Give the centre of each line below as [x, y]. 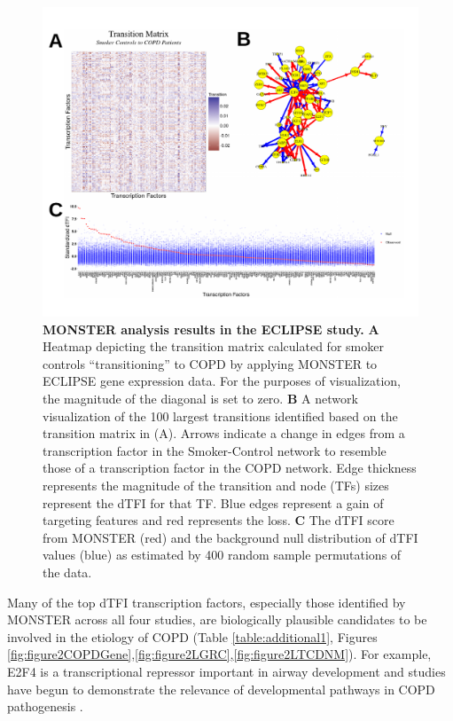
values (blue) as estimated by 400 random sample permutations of [222, 555]
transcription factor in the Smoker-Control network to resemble [215, 450]
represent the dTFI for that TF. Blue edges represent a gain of [213, 502]
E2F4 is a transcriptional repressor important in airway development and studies [226, 671]
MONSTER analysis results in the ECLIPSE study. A [211, 329]
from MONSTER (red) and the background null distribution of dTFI [230, 537]
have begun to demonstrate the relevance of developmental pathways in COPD [221, 689]
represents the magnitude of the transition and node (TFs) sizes [216, 485]
